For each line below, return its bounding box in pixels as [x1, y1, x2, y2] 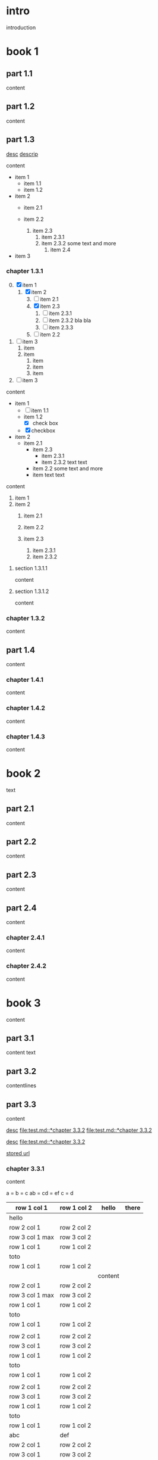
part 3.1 [6, 1033, 34, 1043]
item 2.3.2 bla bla [49, 317, 91, 324]
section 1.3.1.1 [14, 564, 48, 572]
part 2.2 [6, 837, 37, 847]
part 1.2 [6, 101, 35, 111]
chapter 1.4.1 [6, 675, 43, 684]
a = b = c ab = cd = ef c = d [6, 1190, 74, 1197]
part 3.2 [6, 1066, 37, 1076]
